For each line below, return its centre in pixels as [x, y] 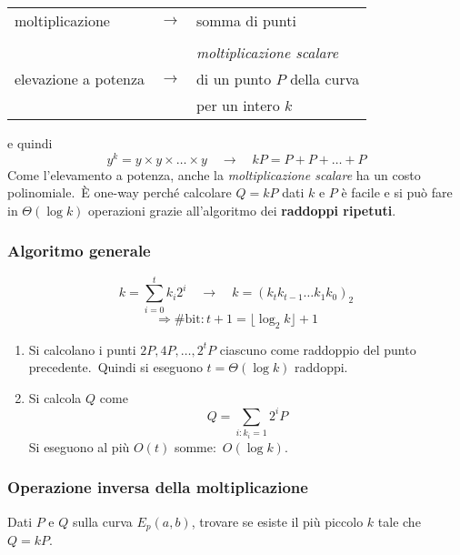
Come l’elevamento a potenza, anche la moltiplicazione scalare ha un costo [214, 174]
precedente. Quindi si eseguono [115, 367]
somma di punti [246, 20]
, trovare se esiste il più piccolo [277, 521]
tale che [399, 521]
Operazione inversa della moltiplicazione [158, 487]
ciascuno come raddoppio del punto [318, 349]
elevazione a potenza [80, 79]
